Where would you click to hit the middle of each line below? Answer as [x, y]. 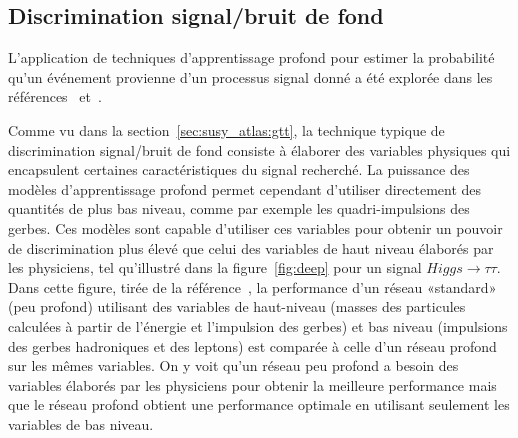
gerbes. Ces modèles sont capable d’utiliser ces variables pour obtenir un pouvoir [255, 227]
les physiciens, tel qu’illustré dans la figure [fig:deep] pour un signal [215, 267]
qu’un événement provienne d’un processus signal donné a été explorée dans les [250, 76]
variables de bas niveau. [81, 423]
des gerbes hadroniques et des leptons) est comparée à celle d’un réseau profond [252, 345]
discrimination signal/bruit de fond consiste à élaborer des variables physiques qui [259, 149]
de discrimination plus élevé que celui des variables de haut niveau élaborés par [251, 247]
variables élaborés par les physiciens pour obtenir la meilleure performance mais [252, 384]
